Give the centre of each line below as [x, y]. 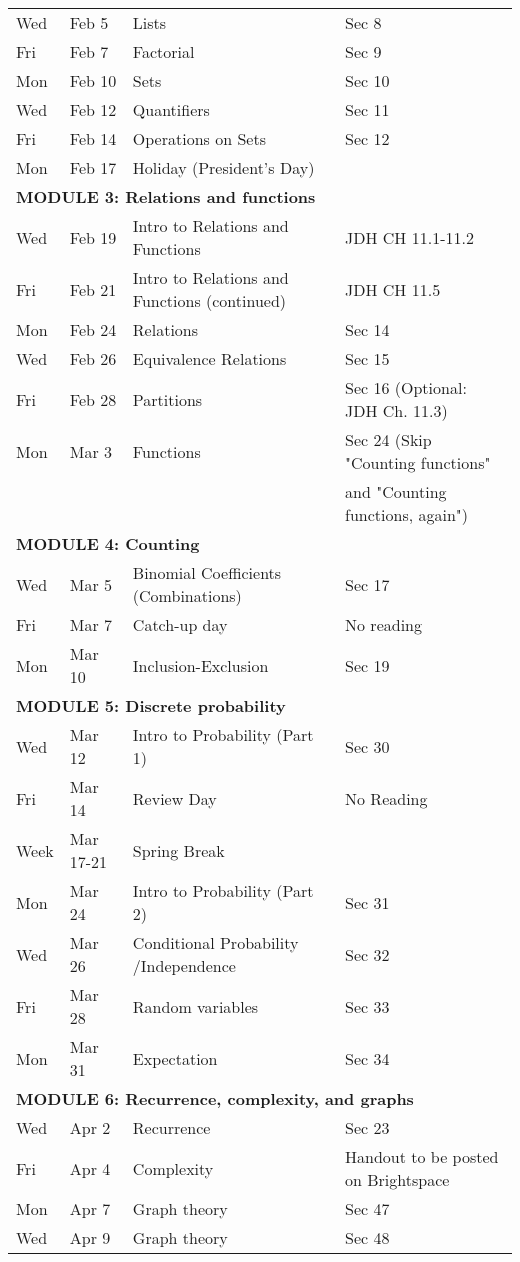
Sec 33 [367, 1006]
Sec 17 [367, 584]
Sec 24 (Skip [388, 439]
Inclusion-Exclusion [200, 665]
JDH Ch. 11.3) [396, 410]
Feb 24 [93, 329]
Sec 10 [367, 80]
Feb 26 [93, 358]
